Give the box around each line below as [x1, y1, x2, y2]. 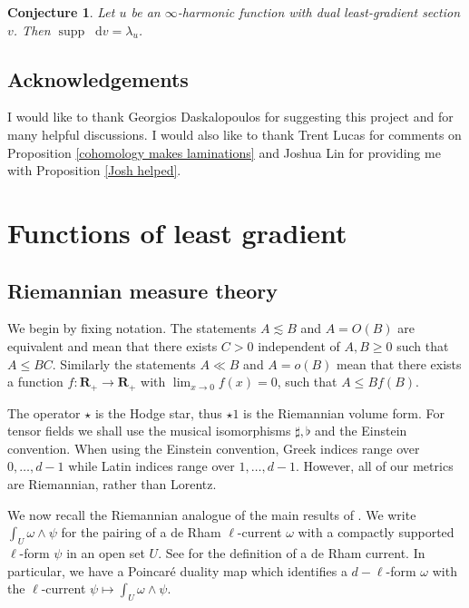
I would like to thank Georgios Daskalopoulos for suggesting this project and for [7, 107, 454, 126]
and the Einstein [314, 421, 407, 440]
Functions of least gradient [7, 213, 347, 250]
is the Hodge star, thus [94, 403, 222, 422]
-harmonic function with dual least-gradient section [177, 3, 461, 21]
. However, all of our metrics [296, 456, 454, 476]
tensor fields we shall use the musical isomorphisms [7, 421, 291, 440]
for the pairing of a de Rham [61, 523, 221, 542]
